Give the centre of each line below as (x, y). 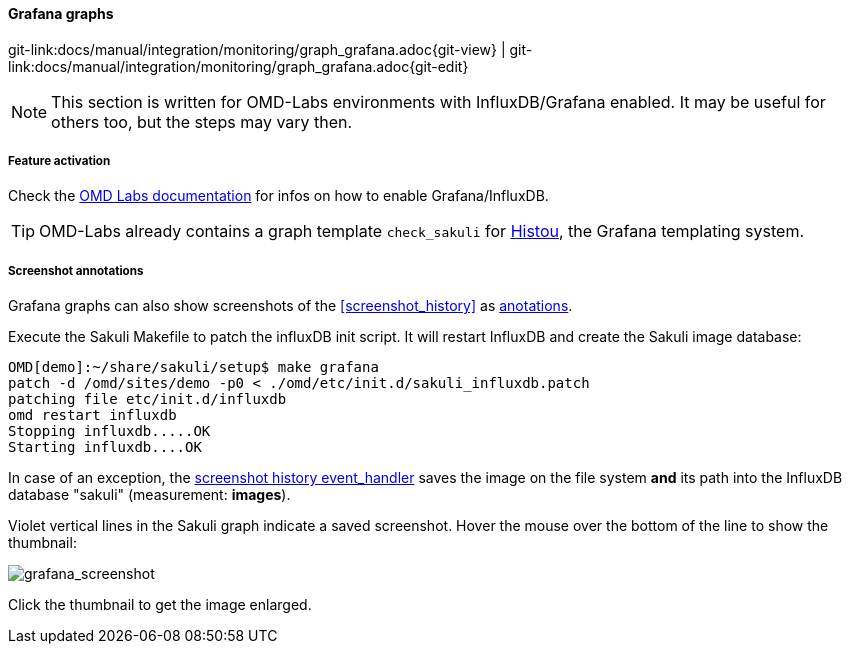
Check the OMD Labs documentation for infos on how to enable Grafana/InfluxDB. (278, 196)
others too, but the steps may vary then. (202, 121)
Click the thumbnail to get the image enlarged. (160, 605)
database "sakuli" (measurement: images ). (149, 495)
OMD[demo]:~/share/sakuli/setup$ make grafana (193, 367)
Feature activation (59, 161)
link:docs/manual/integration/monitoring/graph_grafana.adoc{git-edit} (238, 66)
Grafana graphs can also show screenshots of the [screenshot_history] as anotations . (290, 306)
